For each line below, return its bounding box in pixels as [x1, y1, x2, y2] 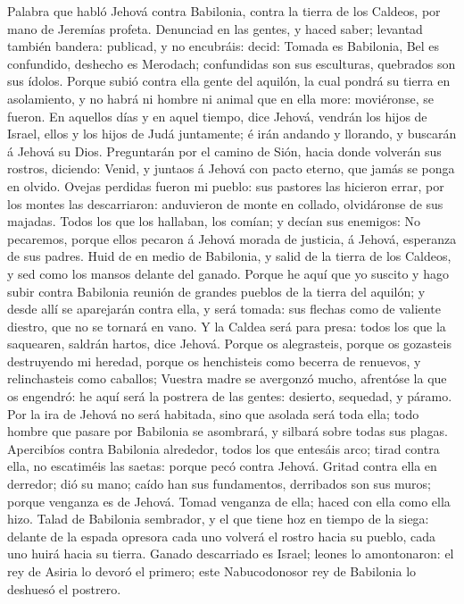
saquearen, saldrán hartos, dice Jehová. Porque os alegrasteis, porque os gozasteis [7, 334, 452, 353]
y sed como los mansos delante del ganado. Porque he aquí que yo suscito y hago [7, 264, 449, 282]
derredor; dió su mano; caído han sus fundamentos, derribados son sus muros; [7, 474, 432, 493]
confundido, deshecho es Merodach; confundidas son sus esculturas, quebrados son [7, 54, 456, 72]
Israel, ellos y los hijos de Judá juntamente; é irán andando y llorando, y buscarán [7, 124, 457, 143]
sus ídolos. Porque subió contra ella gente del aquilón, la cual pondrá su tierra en [7, 71, 451, 90]
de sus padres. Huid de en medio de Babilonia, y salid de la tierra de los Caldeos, [7, 247, 452, 265]
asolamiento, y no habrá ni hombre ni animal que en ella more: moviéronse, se [7, 88, 434, 107]
